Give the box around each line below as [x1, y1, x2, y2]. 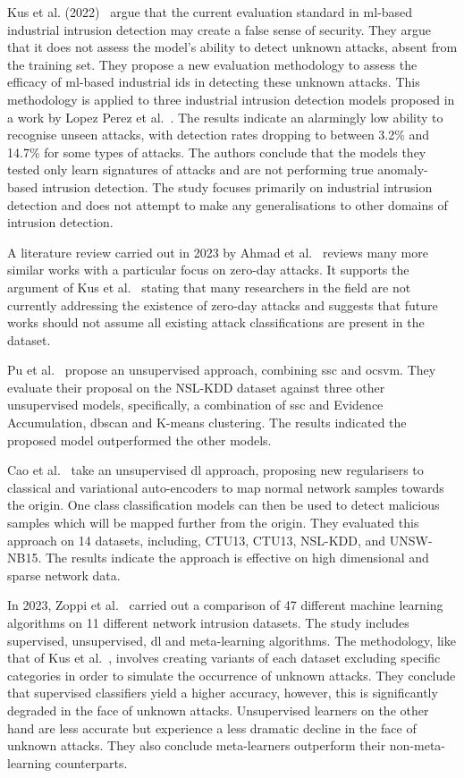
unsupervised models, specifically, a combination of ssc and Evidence [7, 395, 384, 414]
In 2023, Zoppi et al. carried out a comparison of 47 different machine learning [7, 596, 443, 614]
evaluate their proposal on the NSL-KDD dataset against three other [7, 377, 385, 396]
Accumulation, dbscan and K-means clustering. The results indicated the [7, 413, 407, 432]
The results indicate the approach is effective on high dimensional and [45, 548, 429, 567]
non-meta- [389, 736, 446, 755]
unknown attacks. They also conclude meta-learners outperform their [7, 736, 386, 755]
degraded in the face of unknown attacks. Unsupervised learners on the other [7, 700, 429, 719]
